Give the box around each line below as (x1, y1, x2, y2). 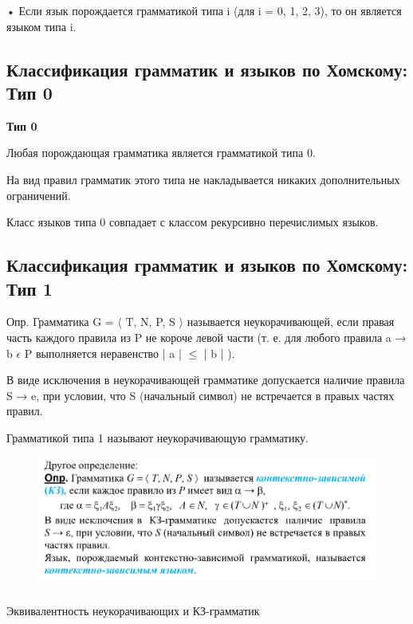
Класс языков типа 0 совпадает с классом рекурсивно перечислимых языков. (6, 214, 379, 230)
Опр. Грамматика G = (6, 313, 114, 330)
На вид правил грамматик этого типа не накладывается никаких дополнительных (6, 171, 400, 187)
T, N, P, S (125, 313, 175, 330)
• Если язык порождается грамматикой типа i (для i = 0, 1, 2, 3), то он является (6, 2, 402, 18)
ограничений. (6, 186, 71, 203)
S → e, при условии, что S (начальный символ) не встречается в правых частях (6, 387, 395, 403)
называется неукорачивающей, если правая (187, 313, 395, 330)
